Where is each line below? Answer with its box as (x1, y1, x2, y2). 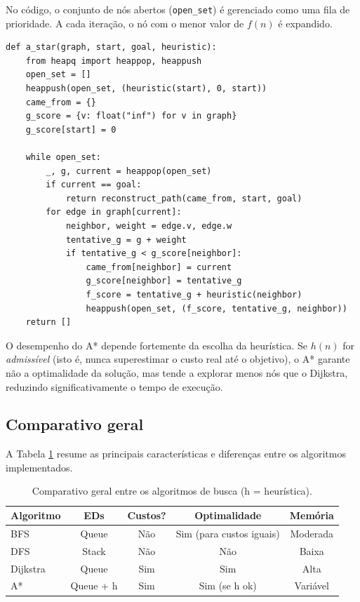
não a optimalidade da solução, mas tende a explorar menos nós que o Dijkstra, (6, 365, 348, 380)
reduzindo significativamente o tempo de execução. (6, 379, 223, 394)
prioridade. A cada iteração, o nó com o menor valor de (6, 15, 244, 30)
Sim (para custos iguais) (175, 526, 280, 540)
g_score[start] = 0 (25, 124, 116, 135)
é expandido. (278, 15, 333, 30)
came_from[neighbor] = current (86, 262, 232, 272)
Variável (294, 578, 329, 593)
